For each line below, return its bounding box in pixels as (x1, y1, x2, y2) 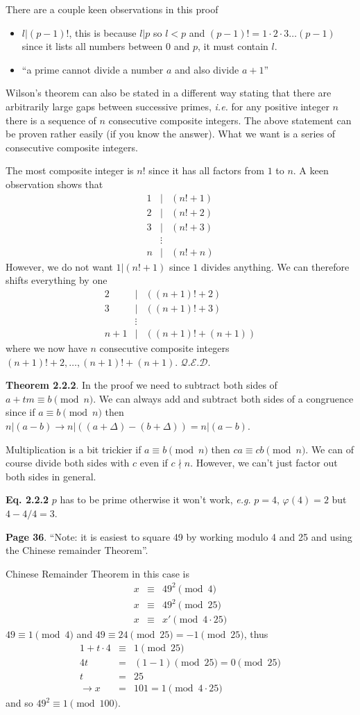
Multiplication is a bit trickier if (6, 441, 142, 456)
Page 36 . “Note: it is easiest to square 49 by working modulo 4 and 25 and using (6, 529, 352, 544)
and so (6, 696, 33, 710)
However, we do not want (6, 259, 113, 274)
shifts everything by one (6, 273, 108, 287)
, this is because (69, 25, 137, 40)
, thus (243, 627, 268, 641)
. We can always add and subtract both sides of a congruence (93, 391, 354, 405)
